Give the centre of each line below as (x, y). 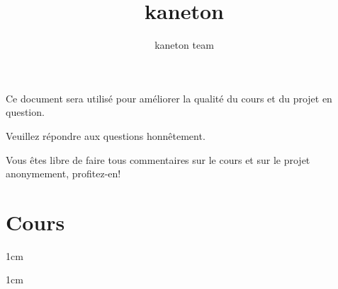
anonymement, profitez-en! (63, 173)
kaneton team (184, 45)
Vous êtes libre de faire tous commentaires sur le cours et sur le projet (158, 159)
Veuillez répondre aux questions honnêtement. (106, 135)
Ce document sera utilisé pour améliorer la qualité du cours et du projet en (169, 98)
